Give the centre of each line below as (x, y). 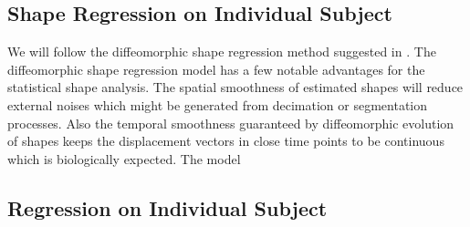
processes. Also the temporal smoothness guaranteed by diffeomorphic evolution (231, 123)
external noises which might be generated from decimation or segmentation (218, 104)
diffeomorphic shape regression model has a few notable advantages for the (216, 69)
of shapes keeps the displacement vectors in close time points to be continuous (226, 141)
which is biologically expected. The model (124, 158)
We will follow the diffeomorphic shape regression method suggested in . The (222, 52)
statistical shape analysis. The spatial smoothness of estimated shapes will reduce (235, 87)
